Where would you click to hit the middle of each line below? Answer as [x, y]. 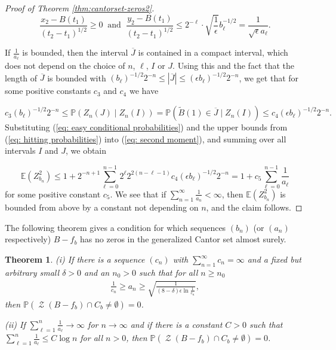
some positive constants [48, 91]
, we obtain [86, 150]
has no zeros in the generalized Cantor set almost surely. [183, 239]
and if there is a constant [176, 324]
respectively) [28, 239]
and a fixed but [274, 259]
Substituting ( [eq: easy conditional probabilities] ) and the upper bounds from [146, 127]
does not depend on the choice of [65, 66]
